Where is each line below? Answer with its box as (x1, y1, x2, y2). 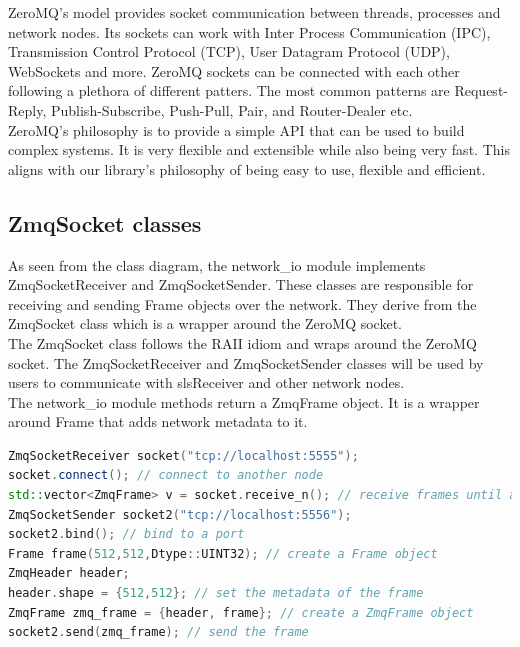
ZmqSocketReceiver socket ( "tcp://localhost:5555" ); (8, 448, 359, 463)
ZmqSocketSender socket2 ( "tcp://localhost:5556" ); (8, 507, 352, 522)
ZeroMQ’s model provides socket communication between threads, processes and (8, 2, 501, 22)
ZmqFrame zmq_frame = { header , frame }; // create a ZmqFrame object (8, 605, 474, 620)
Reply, (8, 99, 47, 120)
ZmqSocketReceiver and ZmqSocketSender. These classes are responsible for (8, 274, 474, 295)
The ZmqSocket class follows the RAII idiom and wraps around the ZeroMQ (8, 332, 477, 353)
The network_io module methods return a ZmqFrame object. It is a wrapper (8, 391, 480, 412)
